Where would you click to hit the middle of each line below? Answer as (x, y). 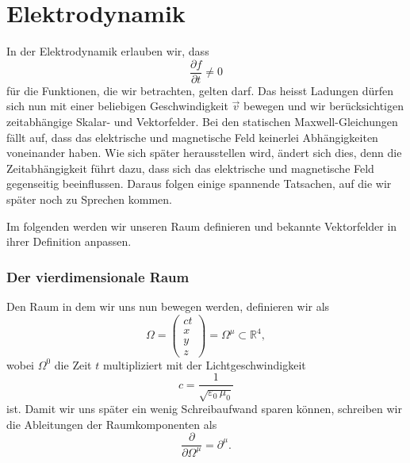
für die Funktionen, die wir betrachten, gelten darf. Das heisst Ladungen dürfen (200, 90)
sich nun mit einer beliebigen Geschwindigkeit (117, 106)
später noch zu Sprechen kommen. (89, 199)
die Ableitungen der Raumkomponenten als (112, 424)
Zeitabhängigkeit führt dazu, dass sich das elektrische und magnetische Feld (190, 168)
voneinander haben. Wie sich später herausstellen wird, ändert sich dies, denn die (204, 153)
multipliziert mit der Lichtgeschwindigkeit (204, 364)
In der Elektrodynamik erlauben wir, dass (108, 51)
